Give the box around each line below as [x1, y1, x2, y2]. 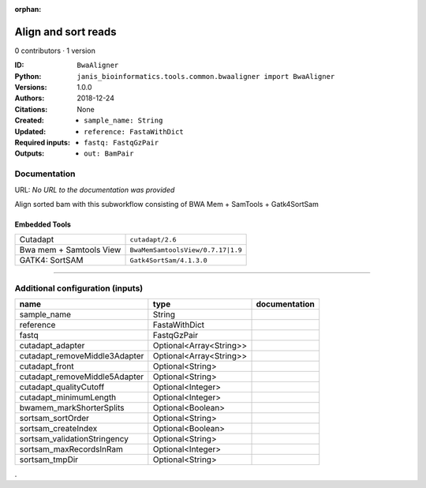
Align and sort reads [14, 24, 118, 39]
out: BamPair [84, 149, 134, 158]
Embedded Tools [14, 220, 71, 229]
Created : [14, 115, 45, 126]
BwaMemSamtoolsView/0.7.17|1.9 [129, 246, 242, 254]
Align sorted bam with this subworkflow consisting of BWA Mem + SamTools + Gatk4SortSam [14, 199, 319, 208]
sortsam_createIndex [19, 423, 98, 434]
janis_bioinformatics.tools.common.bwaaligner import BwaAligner [77, 72, 335, 81]
